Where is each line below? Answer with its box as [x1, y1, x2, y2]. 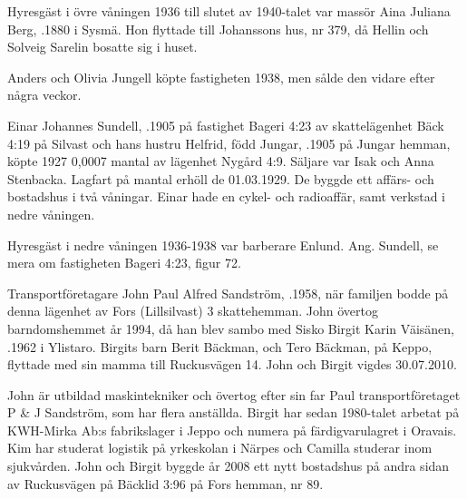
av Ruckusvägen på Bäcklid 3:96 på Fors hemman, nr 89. [7, 474, 324, 493]
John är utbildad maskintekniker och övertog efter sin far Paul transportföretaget [7, 385, 461, 404]
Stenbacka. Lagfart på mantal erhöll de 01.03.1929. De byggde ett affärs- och [7, 169, 434, 188]
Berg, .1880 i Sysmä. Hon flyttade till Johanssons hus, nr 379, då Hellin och [7, 19, 429, 38]
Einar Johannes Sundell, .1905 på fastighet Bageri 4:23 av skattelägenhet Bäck [7, 115, 444, 134]
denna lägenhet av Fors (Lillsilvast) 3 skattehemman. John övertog [7, 301, 378, 320]
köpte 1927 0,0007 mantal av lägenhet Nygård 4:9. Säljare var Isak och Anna [7, 152, 434, 171]
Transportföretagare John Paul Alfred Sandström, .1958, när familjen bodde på [7, 283, 449, 302]
